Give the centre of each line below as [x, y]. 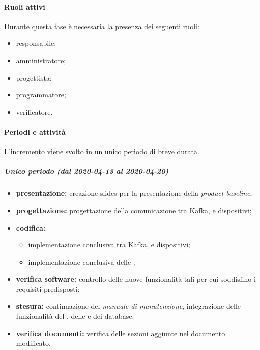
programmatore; [41, 95]
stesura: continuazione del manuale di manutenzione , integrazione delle [128, 306]
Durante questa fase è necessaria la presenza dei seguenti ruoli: [102, 26]
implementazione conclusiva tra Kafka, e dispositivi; [109, 245]
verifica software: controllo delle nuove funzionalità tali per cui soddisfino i [136, 279]
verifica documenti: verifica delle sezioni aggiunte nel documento [121, 333]
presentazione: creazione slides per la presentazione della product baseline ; [134, 193]
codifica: [31, 227]
